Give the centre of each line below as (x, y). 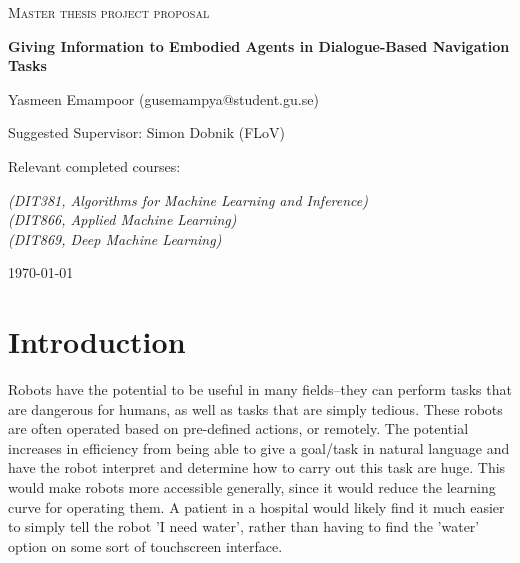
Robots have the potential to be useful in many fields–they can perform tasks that (260, 389)
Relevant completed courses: (94, 165)
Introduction (97, 341)
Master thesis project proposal (109, 12)
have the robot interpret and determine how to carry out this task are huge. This (257, 467)
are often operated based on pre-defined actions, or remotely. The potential (238, 428)
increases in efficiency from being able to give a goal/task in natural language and (259, 447)
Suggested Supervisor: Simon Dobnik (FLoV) (146, 132)
